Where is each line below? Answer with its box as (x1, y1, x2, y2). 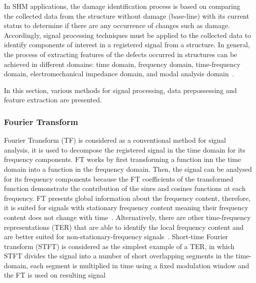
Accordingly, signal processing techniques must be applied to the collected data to (4, 30, 251, 40)
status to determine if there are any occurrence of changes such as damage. (4, 20, 230, 31)
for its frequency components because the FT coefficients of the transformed (4, 173, 233, 184)
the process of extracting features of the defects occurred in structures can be (4, 49, 237, 59)
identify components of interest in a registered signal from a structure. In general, (4, 39, 250, 50)
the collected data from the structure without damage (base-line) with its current (4, 10, 250, 21)
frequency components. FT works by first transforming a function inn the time (4, 154, 241, 164)
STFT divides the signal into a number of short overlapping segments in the (4, 251, 234, 261)
